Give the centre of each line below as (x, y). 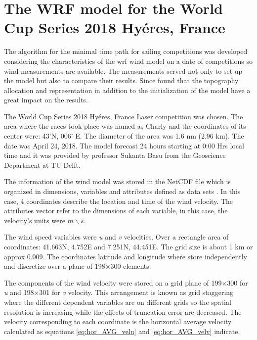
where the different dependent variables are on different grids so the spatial (118, 302)
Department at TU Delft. (42, 165)
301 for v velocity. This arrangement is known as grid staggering (136, 292)
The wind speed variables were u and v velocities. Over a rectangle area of (116, 237)
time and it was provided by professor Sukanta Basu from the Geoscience (115, 155)
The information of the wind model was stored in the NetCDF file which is (117, 181)
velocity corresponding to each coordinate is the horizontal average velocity (118, 321)
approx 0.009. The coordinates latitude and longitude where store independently (126, 256)
